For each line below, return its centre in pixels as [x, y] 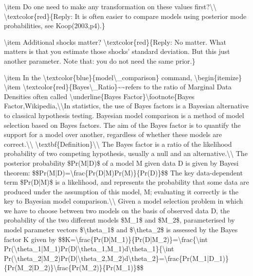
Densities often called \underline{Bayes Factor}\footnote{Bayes [99, 96]
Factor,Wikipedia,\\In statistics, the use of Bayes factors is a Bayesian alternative [126, 106]
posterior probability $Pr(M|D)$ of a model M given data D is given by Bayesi [121, 163]
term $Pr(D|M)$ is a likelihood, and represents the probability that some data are [126, 182]
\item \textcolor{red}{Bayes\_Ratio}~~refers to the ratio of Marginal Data [118, 87]
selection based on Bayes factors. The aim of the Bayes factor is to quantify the [122, 125]
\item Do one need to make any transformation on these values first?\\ [110, 6]
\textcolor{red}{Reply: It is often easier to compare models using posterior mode [125, 16]
